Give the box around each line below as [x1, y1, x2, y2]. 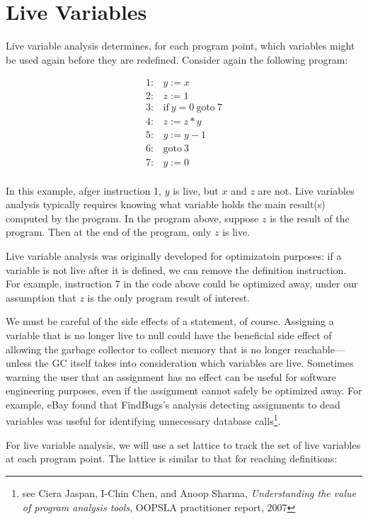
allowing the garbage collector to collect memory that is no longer [6, 341, 292, 356]
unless [6, 355, 32, 370]
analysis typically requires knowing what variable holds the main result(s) [6, 197, 326, 212]
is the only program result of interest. [87, 290, 251, 304]
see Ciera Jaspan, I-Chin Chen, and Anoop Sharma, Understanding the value [22, 485, 356, 500]
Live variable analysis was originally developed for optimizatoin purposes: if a [6, 248, 342, 263]
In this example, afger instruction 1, [6, 183, 161, 198]
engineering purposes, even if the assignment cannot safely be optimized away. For [6, 383, 362, 398]
